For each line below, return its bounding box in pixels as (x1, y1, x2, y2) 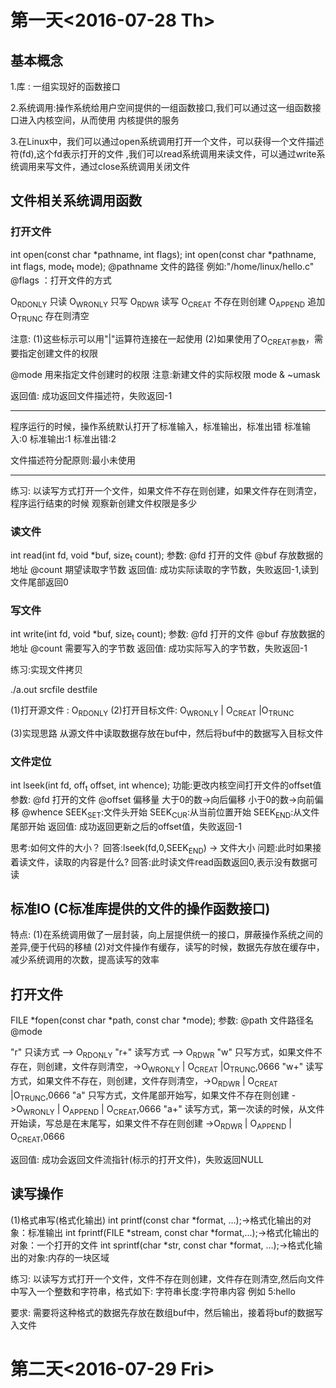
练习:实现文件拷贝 (10, 664, 84, 676)
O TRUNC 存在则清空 (10, 310, 90, 325)
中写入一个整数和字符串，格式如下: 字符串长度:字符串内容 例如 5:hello (10, 1285, 296, 1297)
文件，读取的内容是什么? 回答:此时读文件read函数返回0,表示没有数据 (27, 856, 310, 868)
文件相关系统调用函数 (10, 192, 142, 210)
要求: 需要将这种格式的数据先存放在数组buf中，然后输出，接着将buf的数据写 (10, 1306, 324, 1318)
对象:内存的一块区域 (27, 1251, 110, 1263)
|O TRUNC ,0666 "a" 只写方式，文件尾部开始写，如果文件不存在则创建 (10, 1089, 290, 1103)
